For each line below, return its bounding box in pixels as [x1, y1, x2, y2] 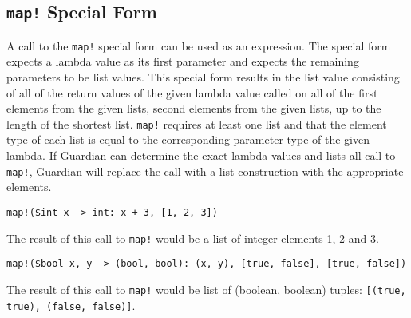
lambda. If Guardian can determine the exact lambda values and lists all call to [6, 147, 396, 164]
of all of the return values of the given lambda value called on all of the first [6, 84, 378, 101]
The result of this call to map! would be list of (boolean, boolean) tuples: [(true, [6, 280, 406, 297]
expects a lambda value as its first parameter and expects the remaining [6, 53, 359, 70]
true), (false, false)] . [6, 296, 136, 313]
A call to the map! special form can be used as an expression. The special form [6, 37, 391, 54]
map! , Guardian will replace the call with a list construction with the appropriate [6, 162, 404, 179]
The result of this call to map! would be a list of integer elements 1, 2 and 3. [6, 229, 379, 246]
